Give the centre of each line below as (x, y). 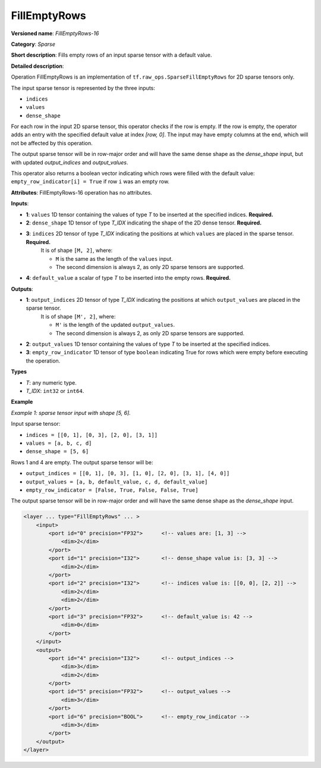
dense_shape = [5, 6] (57, 452)
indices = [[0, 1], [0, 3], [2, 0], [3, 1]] (92, 435)
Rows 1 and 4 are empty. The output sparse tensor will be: (82, 462)
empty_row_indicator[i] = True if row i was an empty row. (90, 182)
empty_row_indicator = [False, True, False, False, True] (112, 490)
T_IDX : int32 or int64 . (55, 391)
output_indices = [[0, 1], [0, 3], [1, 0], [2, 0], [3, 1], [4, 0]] (128, 474)
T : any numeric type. (51, 383)
